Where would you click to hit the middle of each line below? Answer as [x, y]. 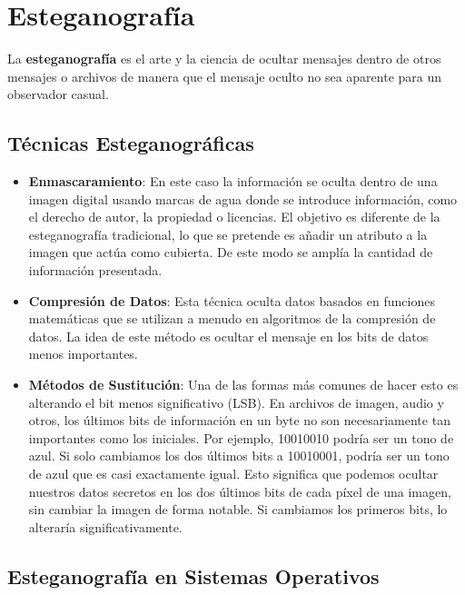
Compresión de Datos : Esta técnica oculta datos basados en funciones [232, 300]
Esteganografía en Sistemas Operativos [193, 575]
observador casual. [58, 94]
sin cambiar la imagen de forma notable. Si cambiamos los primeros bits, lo [238, 509]
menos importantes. [83, 354]
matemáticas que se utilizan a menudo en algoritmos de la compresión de [232, 318]
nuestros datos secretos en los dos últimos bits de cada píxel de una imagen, [240, 491]
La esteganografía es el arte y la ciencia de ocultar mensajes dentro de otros [224, 59]
